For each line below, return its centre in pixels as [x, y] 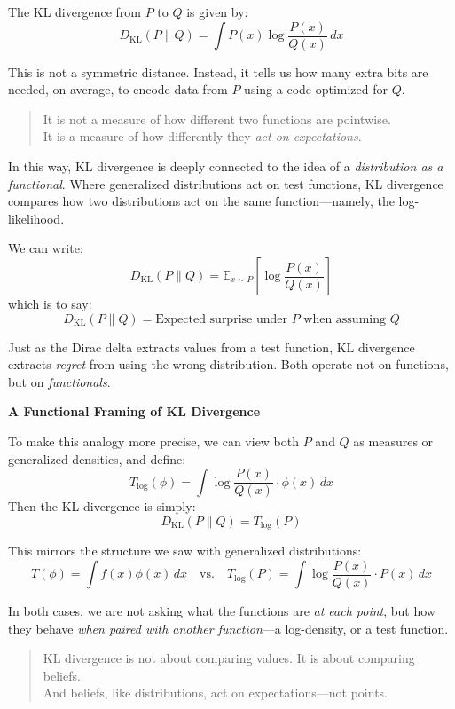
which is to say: [50, 303]
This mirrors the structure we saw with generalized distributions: [185, 551]
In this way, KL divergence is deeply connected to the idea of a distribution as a [226, 166]
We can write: [46, 248]
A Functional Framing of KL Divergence [134, 411]
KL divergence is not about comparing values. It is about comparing [229, 658]
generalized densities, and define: [97, 458]
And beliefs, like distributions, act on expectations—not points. [215, 693]
